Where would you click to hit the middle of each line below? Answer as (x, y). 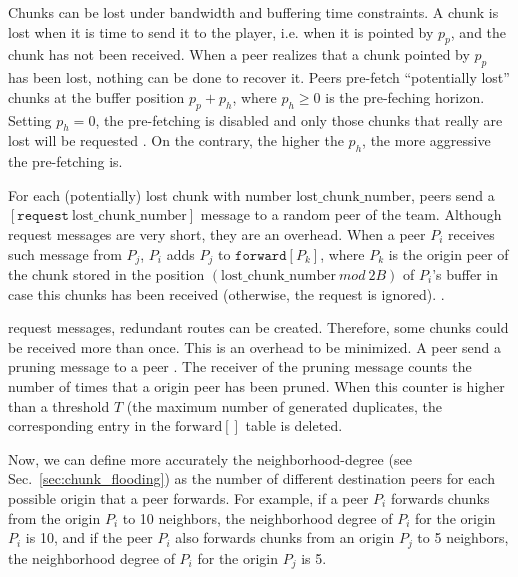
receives (471, 233)
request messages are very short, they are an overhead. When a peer (217, 233)
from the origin (54, 517)
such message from (65, 253)
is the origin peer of (448, 253)
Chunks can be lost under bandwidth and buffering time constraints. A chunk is (253, 12)
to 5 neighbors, (463, 537)
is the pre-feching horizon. (405, 96)
